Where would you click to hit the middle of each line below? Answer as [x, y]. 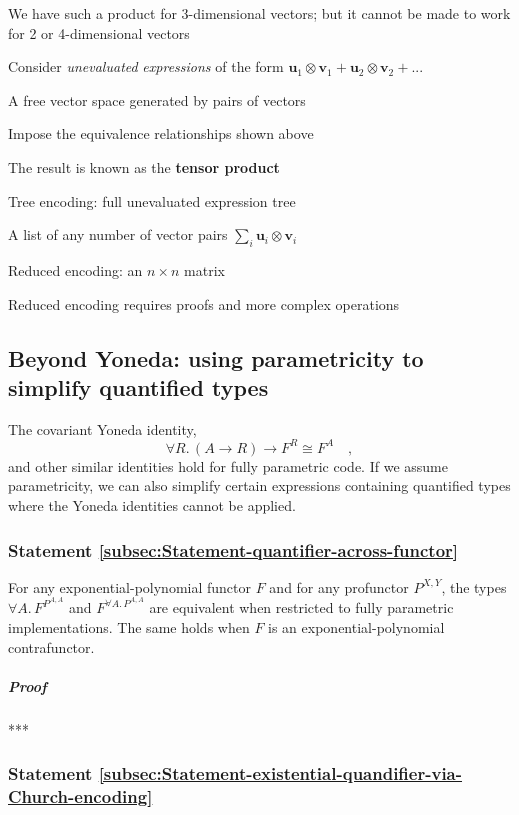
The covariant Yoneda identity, [102, 428]
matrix [204, 269]
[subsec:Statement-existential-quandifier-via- [280, 773]
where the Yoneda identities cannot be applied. [152, 505]
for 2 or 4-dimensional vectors [99, 32]
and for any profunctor [339, 586]
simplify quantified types [138, 386]
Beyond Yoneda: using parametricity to [216, 357]
